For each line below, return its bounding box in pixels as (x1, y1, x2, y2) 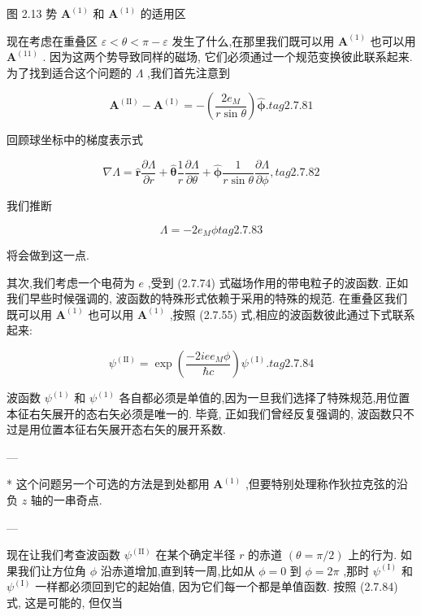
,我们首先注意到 (147, 63, 230, 81)
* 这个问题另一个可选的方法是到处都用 (7, 475, 210, 492)
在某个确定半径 (155, 546, 236, 563)
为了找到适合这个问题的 (7, 63, 132, 81)
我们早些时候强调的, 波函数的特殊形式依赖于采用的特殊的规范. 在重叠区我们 (7, 290, 408, 307)
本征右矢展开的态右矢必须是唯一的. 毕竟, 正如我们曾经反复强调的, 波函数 (7, 404, 392, 422)
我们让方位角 (17, 561, 86, 579)
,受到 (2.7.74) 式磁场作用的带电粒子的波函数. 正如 (147, 273, 409, 291)
